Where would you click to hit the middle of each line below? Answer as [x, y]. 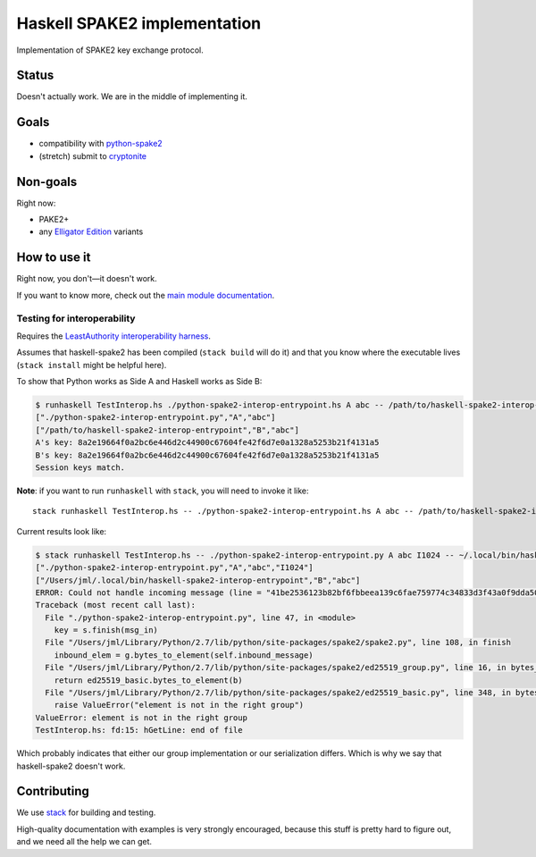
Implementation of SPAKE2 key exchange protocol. [110, 50]
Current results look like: [62, 531]
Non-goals [47, 182]
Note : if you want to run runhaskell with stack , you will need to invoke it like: [163, 491]
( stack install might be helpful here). [92, 365]
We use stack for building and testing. [86, 812]
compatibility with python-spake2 [100, 144]
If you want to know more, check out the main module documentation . [146, 295]
